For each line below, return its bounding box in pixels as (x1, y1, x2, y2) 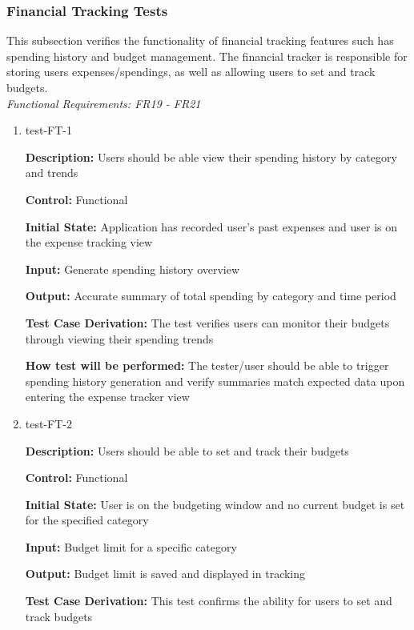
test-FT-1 (25, 122, 72, 138)
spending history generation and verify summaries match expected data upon (25, 372, 405, 389)
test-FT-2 (25, 415, 72, 431)
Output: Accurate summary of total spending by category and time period (25, 287, 396, 304)
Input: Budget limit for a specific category (25, 538, 237, 555)
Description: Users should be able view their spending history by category (25, 148, 397, 165)
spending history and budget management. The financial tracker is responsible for (6, 47, 408, 64)
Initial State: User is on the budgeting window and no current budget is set (25, 496, 405, 512)
